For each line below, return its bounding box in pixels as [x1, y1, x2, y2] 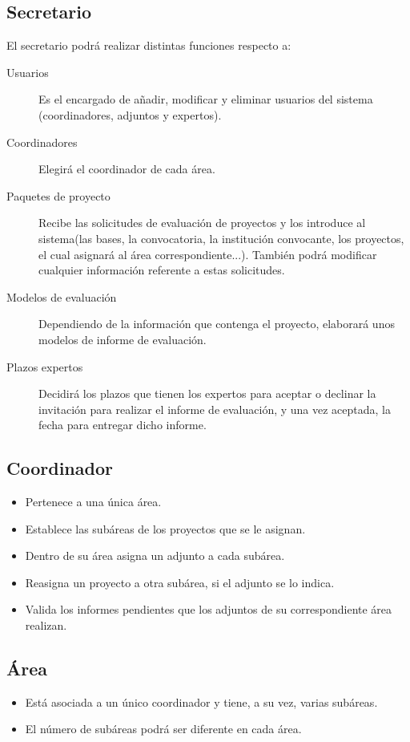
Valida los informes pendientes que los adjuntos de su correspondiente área [25, 601, 392, 618]
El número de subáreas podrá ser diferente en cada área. [25, 720, 302, 737]
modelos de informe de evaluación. [38, 330, 207, 347]
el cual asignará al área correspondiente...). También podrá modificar [38, 245, 377, 262]
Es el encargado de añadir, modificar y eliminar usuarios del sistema [38, 91, 373, 107]
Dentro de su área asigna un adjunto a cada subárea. [25, 547, 285, 564]
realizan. [25, 617, 67, 634]
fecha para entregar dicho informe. [38, 416, 207, 433]
